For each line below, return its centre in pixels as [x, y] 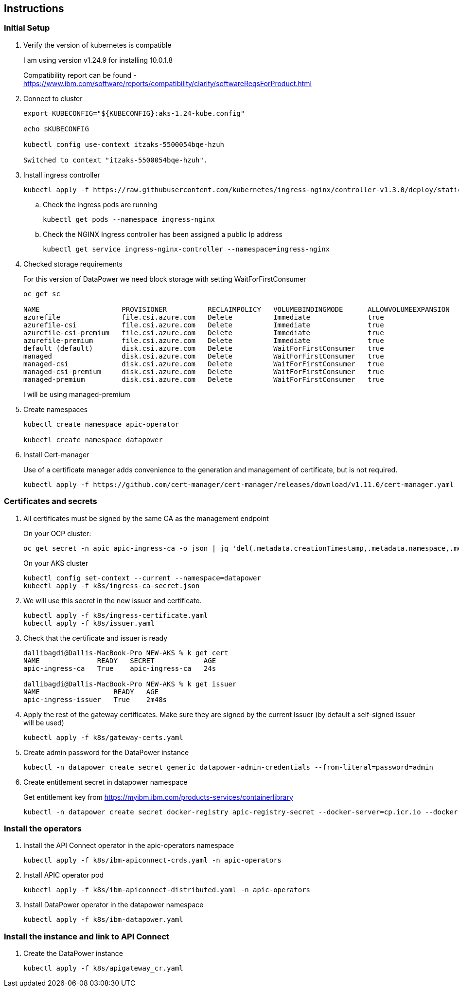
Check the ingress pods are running [100, 204]
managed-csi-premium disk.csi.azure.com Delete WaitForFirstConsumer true [204, 371]
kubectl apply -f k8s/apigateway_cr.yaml [103, 968]
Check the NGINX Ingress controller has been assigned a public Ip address [163, 234]
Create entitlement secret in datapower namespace [106, 782]
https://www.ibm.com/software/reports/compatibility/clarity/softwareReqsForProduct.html [168, 83]
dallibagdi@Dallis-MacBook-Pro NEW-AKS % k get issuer [130, 684]
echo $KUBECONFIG [56, 129]
